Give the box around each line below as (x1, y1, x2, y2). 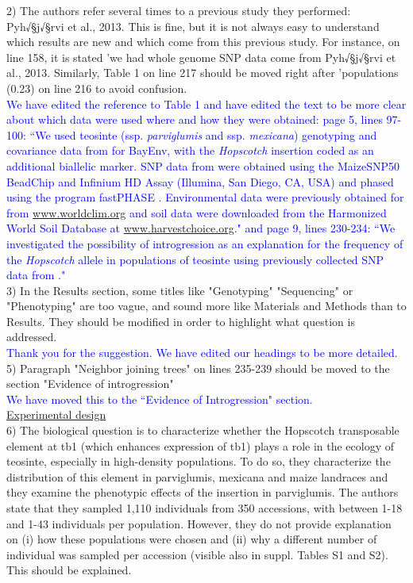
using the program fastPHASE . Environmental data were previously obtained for (6, 189, 404, 205)
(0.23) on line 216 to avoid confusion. (6, 79, 187, 96)
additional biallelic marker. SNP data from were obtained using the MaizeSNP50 (6, 157, 399, 174)
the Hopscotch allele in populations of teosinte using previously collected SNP (6, 251, 384, 267)
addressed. (6, 328, 57, 345)
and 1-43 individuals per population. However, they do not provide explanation (6, 515, 392, 531)
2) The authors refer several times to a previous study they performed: (6, 2, 351, 18)
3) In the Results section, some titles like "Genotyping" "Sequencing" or (6, 282, 353, 298)
